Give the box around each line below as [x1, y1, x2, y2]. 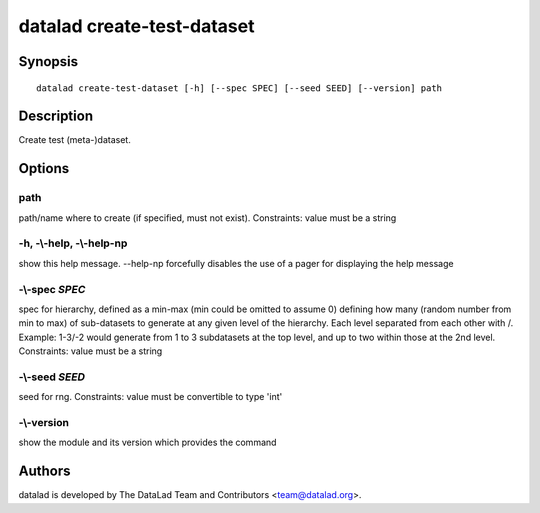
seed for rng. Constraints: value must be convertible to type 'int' [18, 391, 283, 403]
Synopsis [18, 53, 79, 70]
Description [18, 108, 94, 125]
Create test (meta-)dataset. [18, 134, 132, 146]
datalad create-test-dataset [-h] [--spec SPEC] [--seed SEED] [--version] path [36, 82, 443, 94]
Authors [18, 463, 71, 480]
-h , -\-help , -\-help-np [18, 236, 128, 250]
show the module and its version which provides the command [18, 436, 277, 449]
